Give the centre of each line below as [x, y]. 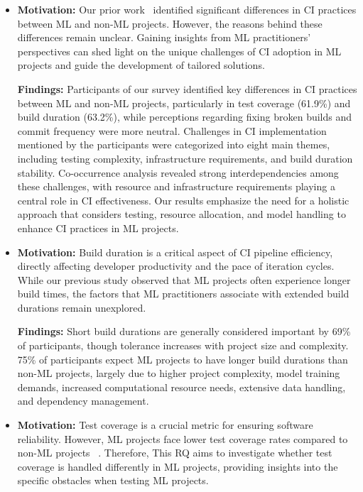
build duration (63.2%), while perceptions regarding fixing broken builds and [185, 117]
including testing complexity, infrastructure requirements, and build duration [185, 158]
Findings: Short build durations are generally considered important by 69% [184, 331]
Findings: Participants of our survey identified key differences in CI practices [187, 88]
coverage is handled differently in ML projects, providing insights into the [178, 466]
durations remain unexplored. [82, 307]
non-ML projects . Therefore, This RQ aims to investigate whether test [175, 453]
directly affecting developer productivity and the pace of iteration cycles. [176, 266]
